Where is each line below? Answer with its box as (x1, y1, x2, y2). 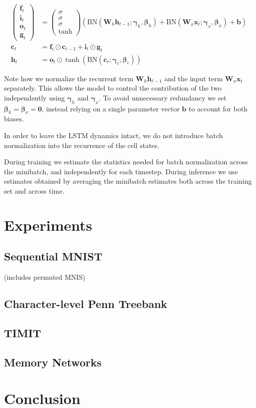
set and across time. (4, 185, 64, 196)
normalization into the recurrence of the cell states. (4, 140, 159, 150)
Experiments (4, 214, 92, 235)
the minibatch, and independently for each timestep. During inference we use (4, 166, 238, 176)
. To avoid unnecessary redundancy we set (99, 92, 227, 102)
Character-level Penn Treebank (4, 296, 168, 311)
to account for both (189, 103, 248, 113)
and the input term (164, 73, 223, 83)
